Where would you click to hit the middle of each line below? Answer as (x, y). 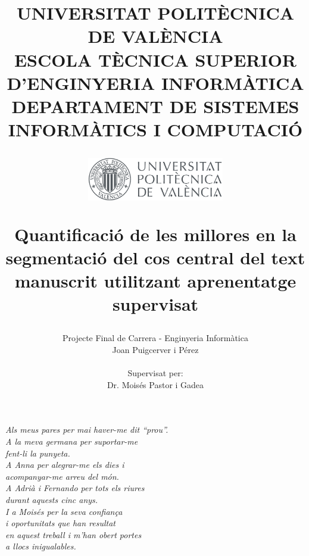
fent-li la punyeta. (38, 453)
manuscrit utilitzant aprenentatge (155, 281)
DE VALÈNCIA (155, 36)
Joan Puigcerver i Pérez (155, 350)
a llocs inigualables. (41, 546)
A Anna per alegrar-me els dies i (65, 465)
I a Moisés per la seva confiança (64, 511)
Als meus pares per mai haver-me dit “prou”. (87, 430)
